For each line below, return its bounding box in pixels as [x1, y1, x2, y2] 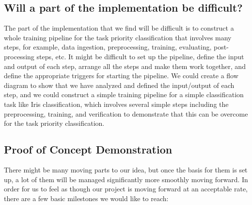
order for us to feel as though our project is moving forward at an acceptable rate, [4, 184, 248, 194]
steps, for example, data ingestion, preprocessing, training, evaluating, [4, 42, 212, 52]
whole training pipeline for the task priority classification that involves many [4, 32, 232, 42]
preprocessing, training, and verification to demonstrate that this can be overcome [4, 108, 248, 119]
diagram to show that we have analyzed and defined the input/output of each [4, 80, 235, 90]
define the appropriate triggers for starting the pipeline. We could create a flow [4, 70, 238, 81]
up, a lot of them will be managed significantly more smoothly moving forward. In [4, 174, 248, 184]
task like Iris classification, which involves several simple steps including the [4, 99, 229, 109]
